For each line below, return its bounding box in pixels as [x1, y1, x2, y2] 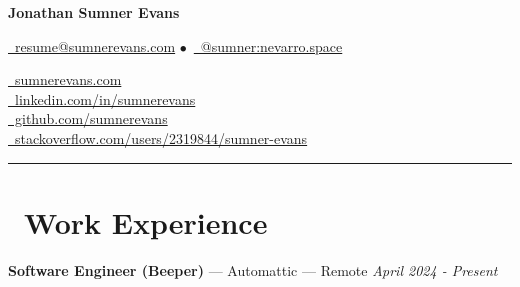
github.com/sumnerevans [14, 108, 168, 129]
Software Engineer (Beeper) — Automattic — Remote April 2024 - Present [8, 259, 498, 280]
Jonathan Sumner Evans [8, 2, 180, 22]
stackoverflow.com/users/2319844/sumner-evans [14, 127, 308, 148]
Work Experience [24, 201, 268, 242]
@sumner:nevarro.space [200, 35, 343, 56]
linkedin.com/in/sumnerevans [14, 88, 196, 109]
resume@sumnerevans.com [14, 35, 176, 56]
